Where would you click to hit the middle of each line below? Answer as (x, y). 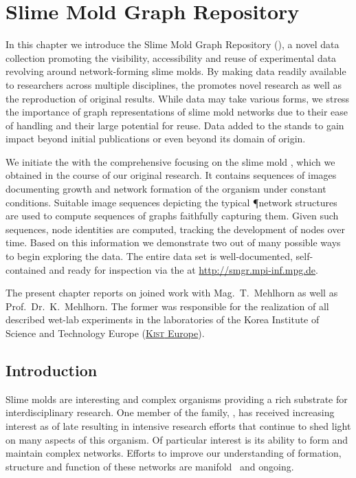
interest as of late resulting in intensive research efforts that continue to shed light (178, 425)
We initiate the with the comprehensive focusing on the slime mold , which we (170, 161)
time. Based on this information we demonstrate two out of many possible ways (173, 242)
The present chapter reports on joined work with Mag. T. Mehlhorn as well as (172, 293)
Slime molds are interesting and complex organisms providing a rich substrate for (177, 399)
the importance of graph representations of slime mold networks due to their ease (177, 112)
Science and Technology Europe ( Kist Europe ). (105, 333)
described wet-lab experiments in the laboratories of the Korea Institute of (163, 319)
